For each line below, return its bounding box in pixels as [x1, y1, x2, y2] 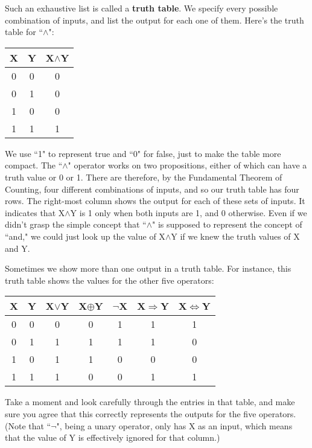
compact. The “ [5, 159, 63, 171]
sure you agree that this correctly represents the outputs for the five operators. [5, 407, 296, 420]
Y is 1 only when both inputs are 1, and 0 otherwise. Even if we [70, 206, 307, 219]
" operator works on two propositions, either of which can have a [68, 159, 307, 171]
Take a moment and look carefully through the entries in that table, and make [5, 395, 295, 408]
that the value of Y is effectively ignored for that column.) [5, 431, 220, 444]
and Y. [5, 242, 30, 254]
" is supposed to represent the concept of [152, 218, 302, 231]
